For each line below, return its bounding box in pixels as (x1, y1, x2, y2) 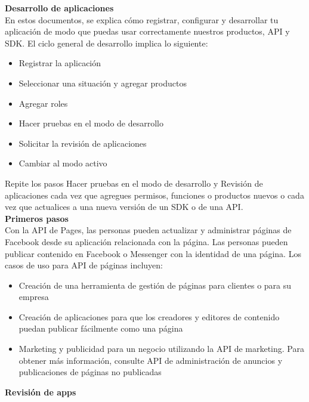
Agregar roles (18, 97, 68, 109)
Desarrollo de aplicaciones (5, 2, 114, 14)
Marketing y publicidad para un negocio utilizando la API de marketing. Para (18, 342, 304, 355)
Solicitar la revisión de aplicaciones (18, 137, 147, 149)
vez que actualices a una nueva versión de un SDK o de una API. (5, 200, 243, 213)
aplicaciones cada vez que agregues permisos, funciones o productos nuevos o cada (5, 188, 304, 201)
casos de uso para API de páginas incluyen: (5, 259, 163, 271)
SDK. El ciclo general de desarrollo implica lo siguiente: (5, 36, 208, 49)
